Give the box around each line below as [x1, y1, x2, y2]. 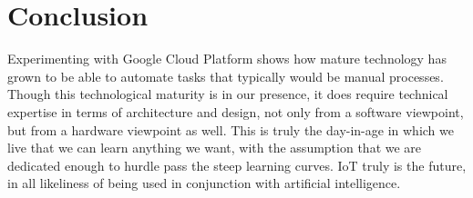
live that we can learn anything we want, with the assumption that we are [7, 138, 422, 157]
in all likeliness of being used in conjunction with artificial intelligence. [7, 173, 401, 193]
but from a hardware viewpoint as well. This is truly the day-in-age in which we [7, 120, 454, 139]
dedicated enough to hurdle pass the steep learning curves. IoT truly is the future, [7, 155, 467, 174]
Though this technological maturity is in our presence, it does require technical [7, 84, 448, 104]
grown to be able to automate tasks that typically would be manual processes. [7, 66, 444, 85]
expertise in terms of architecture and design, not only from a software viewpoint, [7, 102, 464, 121]
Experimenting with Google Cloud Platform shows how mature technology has [7, 49, 447, 68]
